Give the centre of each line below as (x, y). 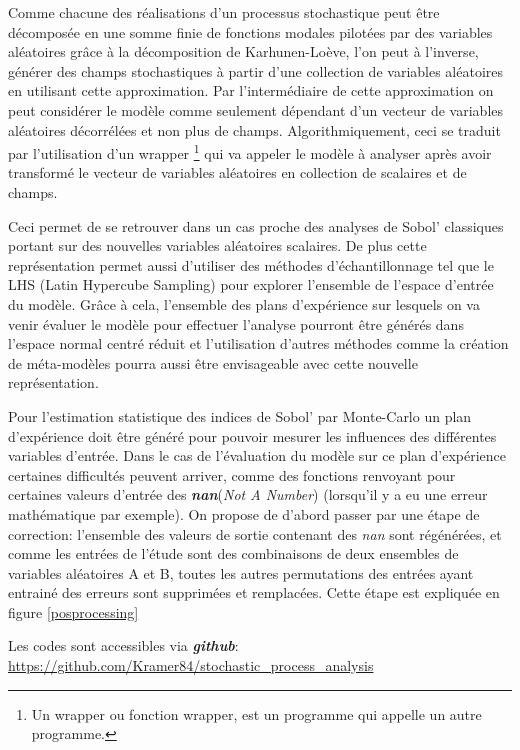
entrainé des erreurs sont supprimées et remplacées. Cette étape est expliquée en (254, 592)
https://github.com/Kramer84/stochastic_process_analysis (191, 665)
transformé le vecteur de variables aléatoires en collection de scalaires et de (237, 172)
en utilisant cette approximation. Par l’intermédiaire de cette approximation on (251, 90)
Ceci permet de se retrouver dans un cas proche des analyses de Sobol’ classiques (256, 225)
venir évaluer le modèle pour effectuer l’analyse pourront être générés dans (236, 323)
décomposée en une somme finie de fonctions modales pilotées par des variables (250, 31)
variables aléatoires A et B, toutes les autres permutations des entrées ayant (241, 572)
